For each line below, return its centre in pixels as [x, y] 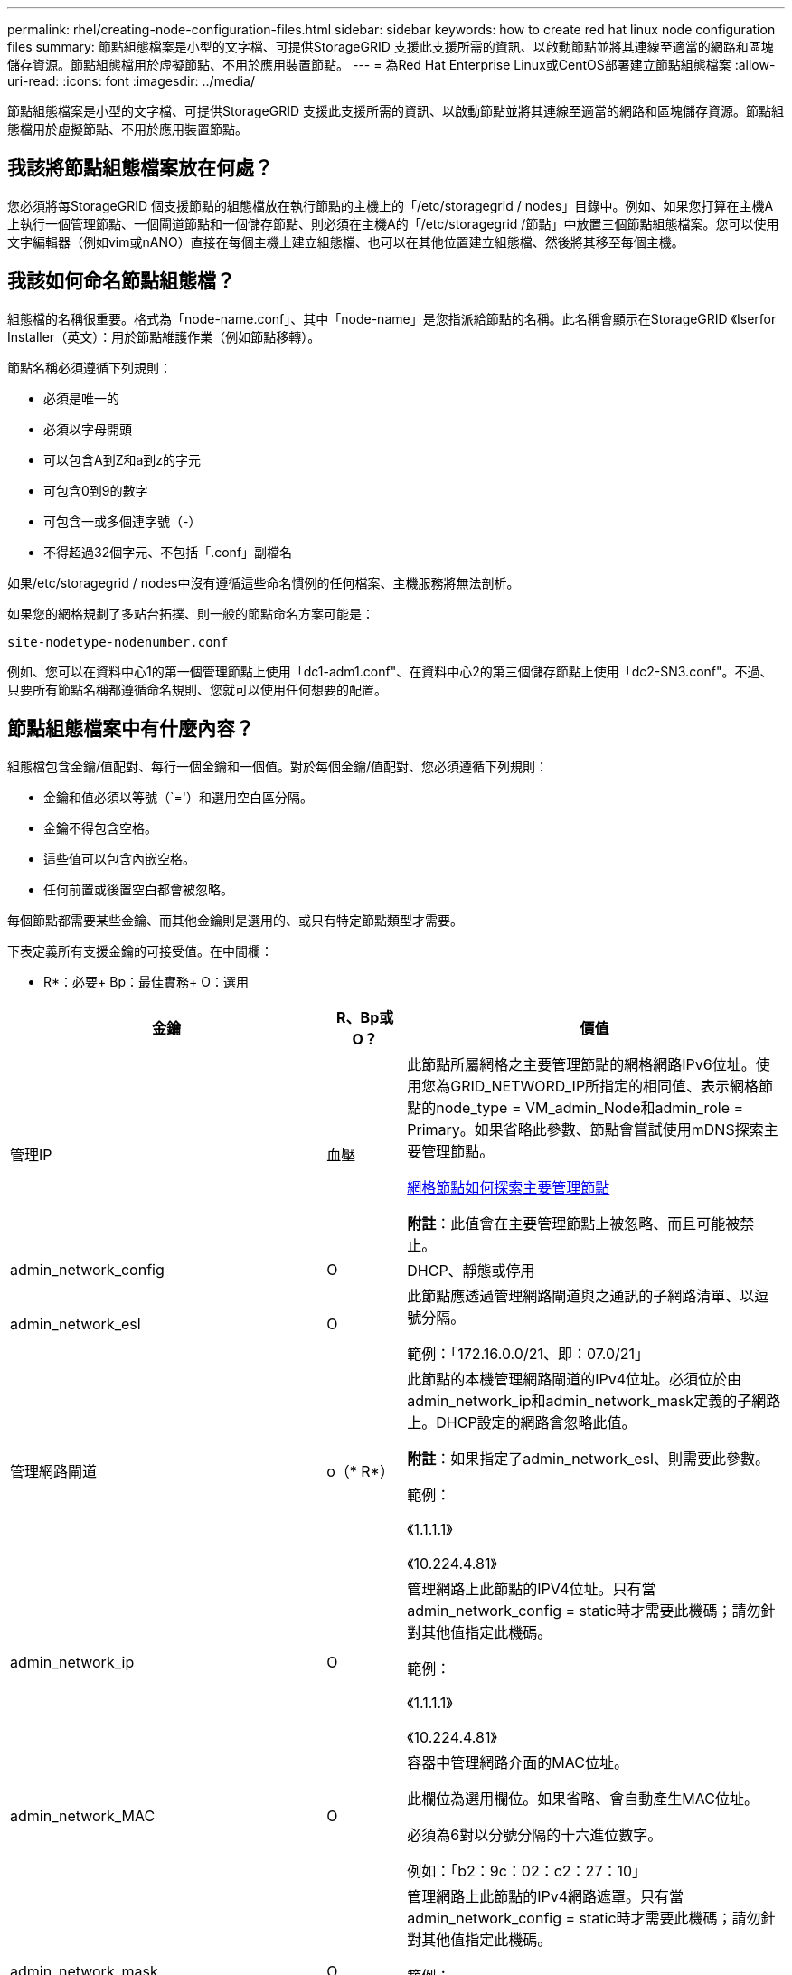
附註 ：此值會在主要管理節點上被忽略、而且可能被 [574, 1223]
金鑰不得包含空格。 [100, 827]
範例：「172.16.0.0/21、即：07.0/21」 [528, 1353]
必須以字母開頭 [88, 429]
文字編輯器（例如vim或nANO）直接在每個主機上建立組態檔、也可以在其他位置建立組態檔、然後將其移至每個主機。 [346, 241]
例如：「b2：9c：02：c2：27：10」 [527, 1871]
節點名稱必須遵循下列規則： [90, 367]
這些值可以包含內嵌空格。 [119, 858]
